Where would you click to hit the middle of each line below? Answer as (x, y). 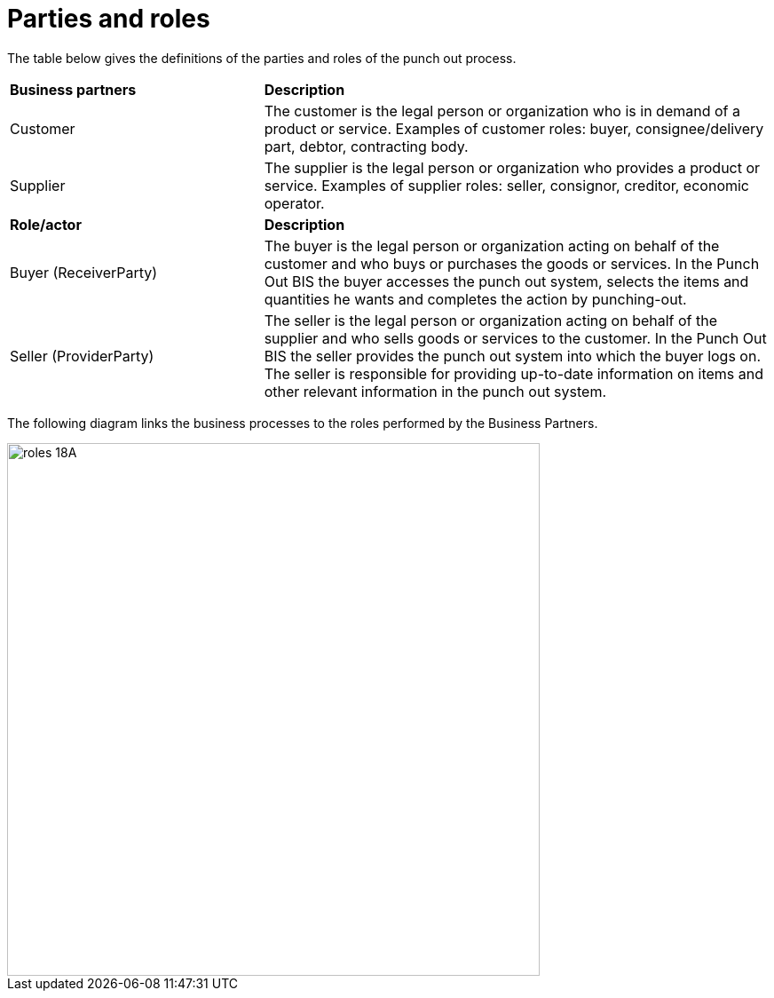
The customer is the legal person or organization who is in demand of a (502, 111)
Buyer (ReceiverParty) (84, 272)
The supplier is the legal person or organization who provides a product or (512, 167)
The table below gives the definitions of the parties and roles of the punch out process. (262, 58)
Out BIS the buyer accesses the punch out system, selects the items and (506, 281)
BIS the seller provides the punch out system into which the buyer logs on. (513, 356)
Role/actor (46, 224)
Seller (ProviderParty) (82, 356)
